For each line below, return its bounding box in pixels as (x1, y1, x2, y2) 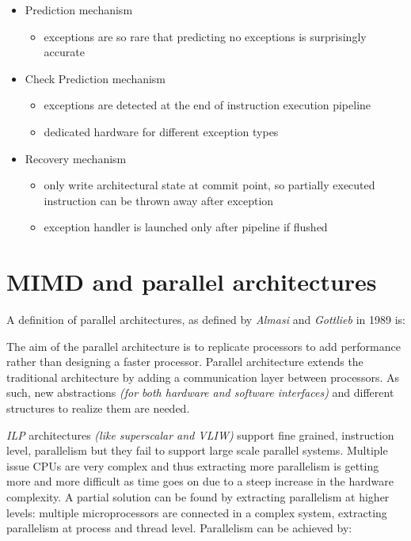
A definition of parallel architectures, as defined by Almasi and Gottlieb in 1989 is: (6, 311, 405, 328)
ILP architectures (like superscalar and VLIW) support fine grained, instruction (6, 426, 394, 443)
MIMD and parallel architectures (6, 265, 377, 298)
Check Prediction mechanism (25, 70, 166, 86)
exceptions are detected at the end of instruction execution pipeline (44, 97, 371, 113)
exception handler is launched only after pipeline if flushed (44, 219, 328, 235)
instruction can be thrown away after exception (44, 192, 274, 208)
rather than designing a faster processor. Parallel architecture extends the (6, 353, 363, 370)
